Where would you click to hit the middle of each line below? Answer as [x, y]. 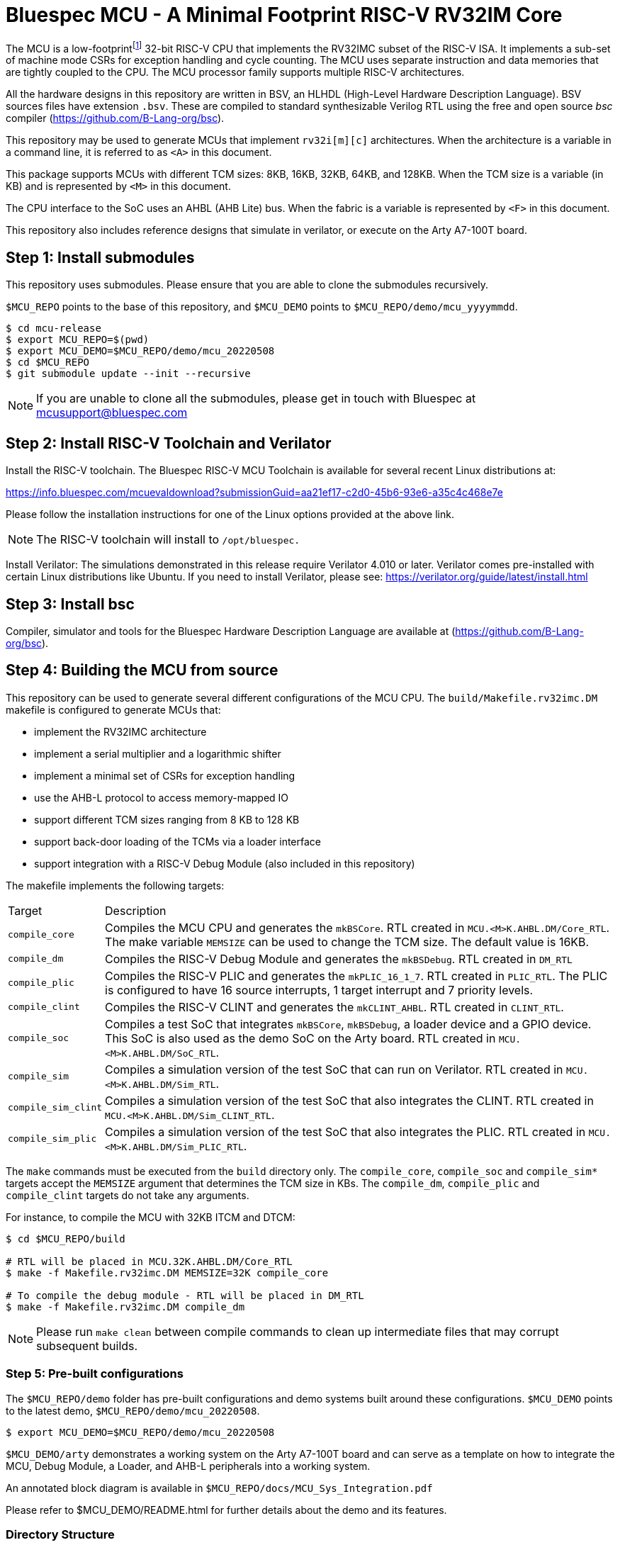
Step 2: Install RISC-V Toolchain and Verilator [169, 443]
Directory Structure [60, 1534]
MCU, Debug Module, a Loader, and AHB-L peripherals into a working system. [188, 1466]
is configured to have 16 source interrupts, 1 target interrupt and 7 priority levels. [319, 990]
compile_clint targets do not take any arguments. [128, 1195]
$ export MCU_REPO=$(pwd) [78, 340]
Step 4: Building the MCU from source [142, 670]
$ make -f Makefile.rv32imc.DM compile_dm [125, 1307]
